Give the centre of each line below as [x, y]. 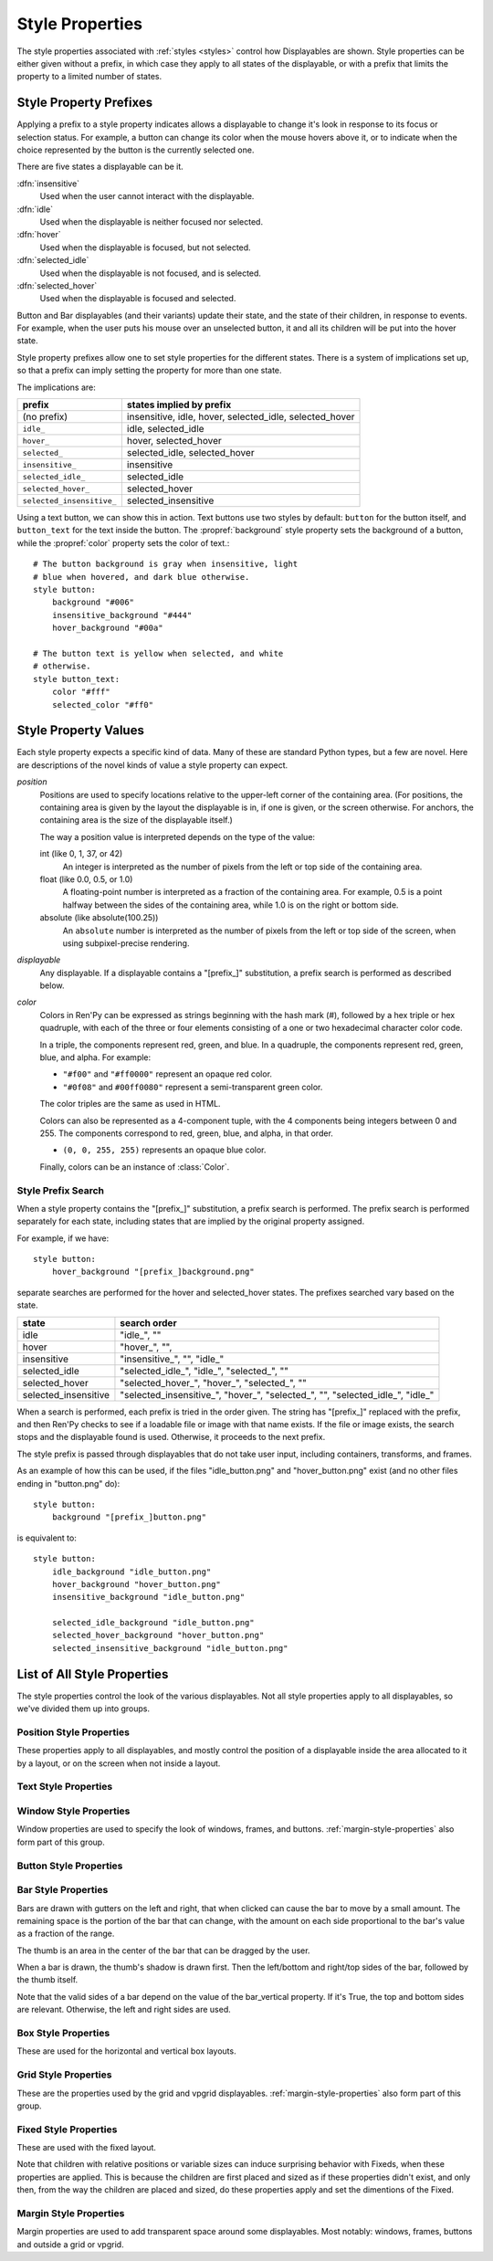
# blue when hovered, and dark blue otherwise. [142, 577]
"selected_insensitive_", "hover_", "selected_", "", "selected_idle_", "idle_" [277, 1394]
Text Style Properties [65, 1787]
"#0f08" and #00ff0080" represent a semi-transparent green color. [193, 1087]
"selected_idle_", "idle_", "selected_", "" [205, 1371]
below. [52, 985]
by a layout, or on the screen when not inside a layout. [119, 1763]
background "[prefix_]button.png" [129, 1517]
